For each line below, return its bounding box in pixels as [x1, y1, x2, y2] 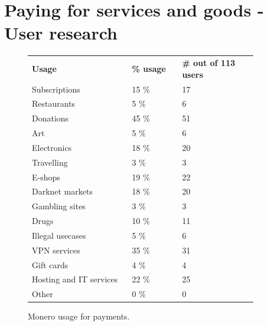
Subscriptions [32, 83, 80, 95]
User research [4, 21, 117, 45]
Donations [32, 112, 69, 124]
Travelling [32, 156, 68, 168]
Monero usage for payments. [28, 310, 130, 322]
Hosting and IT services [32, 273, 118, 285]
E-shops [32, 170, 60, 183]
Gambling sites [32, 200, 86, 212]
